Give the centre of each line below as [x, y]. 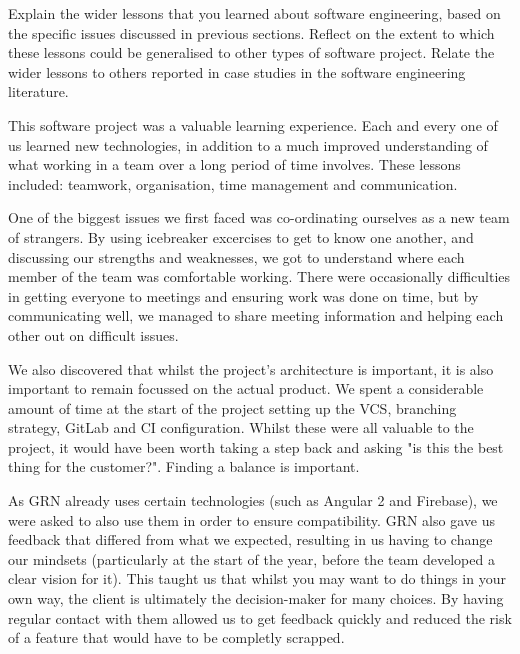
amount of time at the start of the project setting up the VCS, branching [232, 407]
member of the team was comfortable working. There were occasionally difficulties [259, 276]
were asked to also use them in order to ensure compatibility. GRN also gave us [251, 519]
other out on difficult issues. [93, 334]
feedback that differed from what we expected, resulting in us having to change [250, 539]
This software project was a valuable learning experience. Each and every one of [253, 124]
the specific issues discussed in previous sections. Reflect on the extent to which [251, 32]
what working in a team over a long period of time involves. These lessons [234, 164]
